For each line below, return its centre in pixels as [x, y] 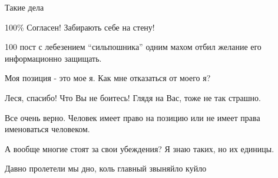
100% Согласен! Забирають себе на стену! [80, 27]
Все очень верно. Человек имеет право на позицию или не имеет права [133, 117]
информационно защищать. [53, 58]
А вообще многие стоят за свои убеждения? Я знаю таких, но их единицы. [140, 148]
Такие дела [24, 7]
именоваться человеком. [47, 129]
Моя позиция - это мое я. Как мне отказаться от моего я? [108, 78]
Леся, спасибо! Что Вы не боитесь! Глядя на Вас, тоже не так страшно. [133, 97]
